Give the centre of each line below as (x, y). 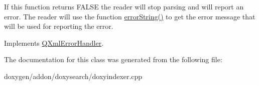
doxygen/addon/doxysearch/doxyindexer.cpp (73, 76)
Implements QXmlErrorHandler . (54, 42)
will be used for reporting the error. (59, 26)
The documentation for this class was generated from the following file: (113, 59)
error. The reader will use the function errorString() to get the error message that (130, 16)
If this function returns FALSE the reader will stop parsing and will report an (124, 6)
